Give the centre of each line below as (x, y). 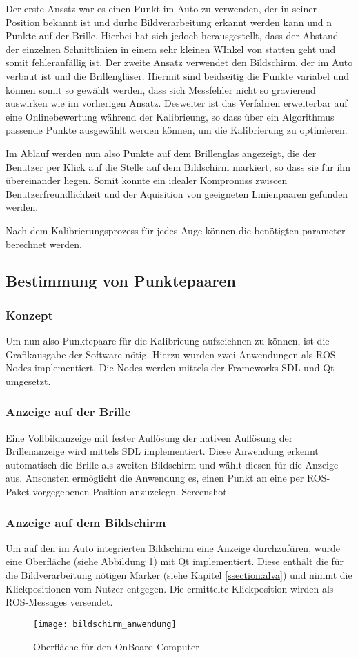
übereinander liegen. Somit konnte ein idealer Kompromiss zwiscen (147, 180)
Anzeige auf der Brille (68, 412)
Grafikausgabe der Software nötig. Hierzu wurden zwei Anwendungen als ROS (171, 354)
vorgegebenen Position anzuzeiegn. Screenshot (130, 492)
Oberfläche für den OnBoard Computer (116, 646)
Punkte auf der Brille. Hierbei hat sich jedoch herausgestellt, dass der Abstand (172, 35)
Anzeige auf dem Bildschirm (86, 522)
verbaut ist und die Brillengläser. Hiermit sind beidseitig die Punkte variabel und (177, 75)
